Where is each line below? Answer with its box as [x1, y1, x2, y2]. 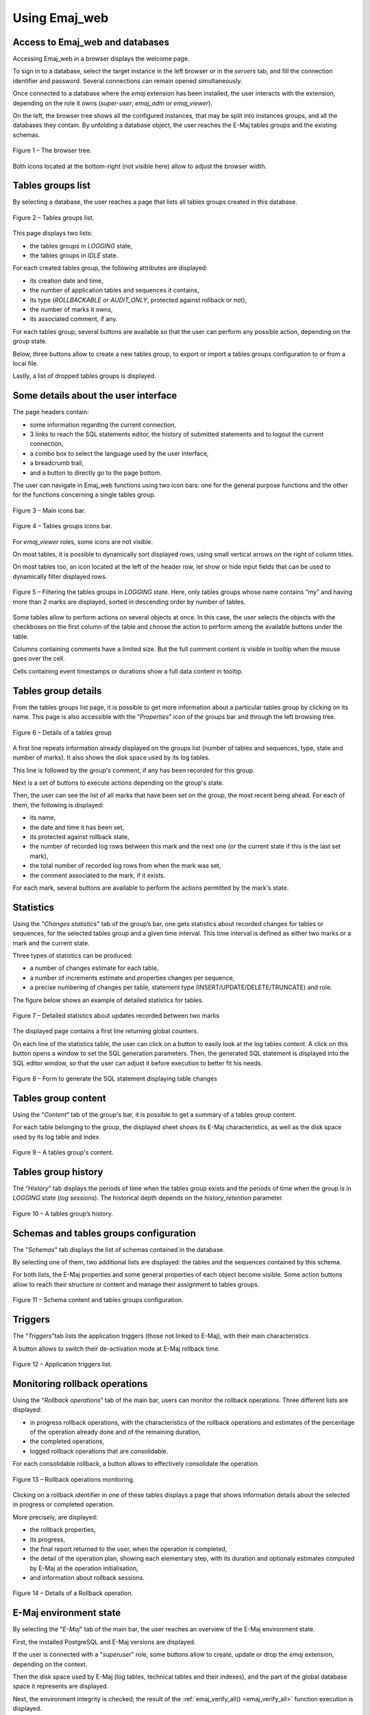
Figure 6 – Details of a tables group [12, 728, 112, 737]
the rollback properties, [29, 1526, 96, 1534]
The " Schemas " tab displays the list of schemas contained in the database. [12, 1245, 225, 1253]
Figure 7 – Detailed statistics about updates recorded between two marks [12, 1012, 220, 1020]
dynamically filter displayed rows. [12, 572, 108, 580]
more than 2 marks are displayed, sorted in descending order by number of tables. [12, 598, 246, 606]
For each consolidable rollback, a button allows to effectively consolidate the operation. [12, 1460, 260, 1468]
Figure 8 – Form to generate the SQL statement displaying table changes [12, 1074, 217, 1083]
